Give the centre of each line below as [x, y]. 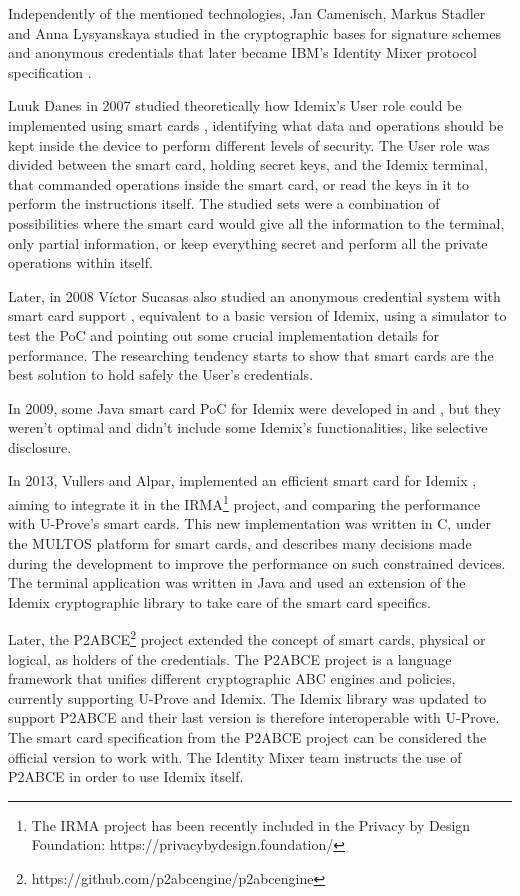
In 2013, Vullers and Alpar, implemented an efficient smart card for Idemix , [242, 480]
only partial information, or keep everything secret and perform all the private [248, 242]
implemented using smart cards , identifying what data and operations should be [256, 124]
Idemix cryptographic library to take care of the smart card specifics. [219, 601]
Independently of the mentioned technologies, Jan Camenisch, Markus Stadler [247, 13]
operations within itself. [80, 262]
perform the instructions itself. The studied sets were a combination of [224, 203]
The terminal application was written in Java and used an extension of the [237, 582]
